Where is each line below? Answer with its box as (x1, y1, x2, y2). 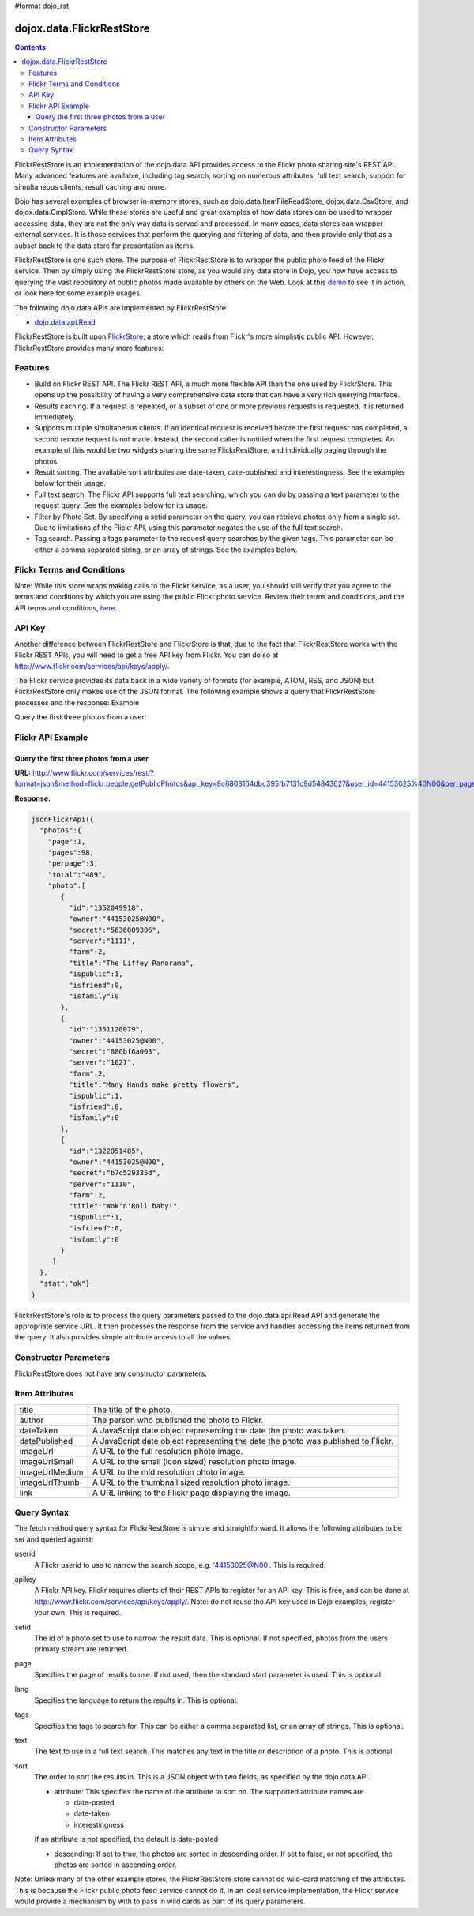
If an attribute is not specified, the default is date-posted (34, 1835, 219, 1844)
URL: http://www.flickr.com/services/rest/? (14, 768, 154, 778)
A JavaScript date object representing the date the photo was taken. (92, 1425, 347, 1436)
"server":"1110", (68, 1179, 136, 1189)
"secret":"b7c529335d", (68, 1169, 161, 1178)
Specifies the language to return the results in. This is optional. (34, 1695, 239, 1705)
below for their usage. (34, 479, 106, 488)
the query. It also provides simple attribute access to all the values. (14, 1332, 232, 1342)
